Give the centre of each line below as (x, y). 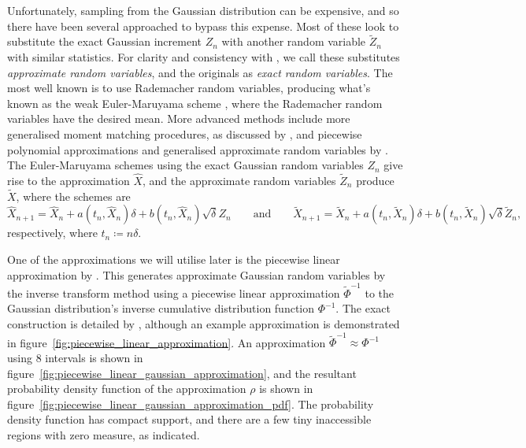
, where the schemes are (73, 196)
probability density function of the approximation (127, 389)
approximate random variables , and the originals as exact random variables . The (200, 72)
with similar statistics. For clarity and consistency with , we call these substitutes (204, 57)
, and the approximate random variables (239, 180)
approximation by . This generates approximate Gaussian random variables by (196, 274)
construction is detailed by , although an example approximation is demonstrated (204, 324)
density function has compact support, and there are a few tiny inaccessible (189, 419)
